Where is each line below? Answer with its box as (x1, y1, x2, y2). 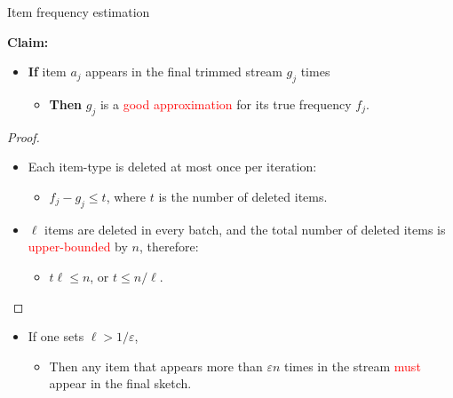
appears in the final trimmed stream (85, 62, 282, 81)
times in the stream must (283, 356, 421, 375)
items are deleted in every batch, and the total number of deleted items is (44, 219, 446, 238)
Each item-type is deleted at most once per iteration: (28, 157, 317, 176)
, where (106, 187, 147, 205)
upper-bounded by (28, 237, 128, 256)
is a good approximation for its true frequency (99, 94, 352, 113)
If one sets (28, 327, 84, 346)
